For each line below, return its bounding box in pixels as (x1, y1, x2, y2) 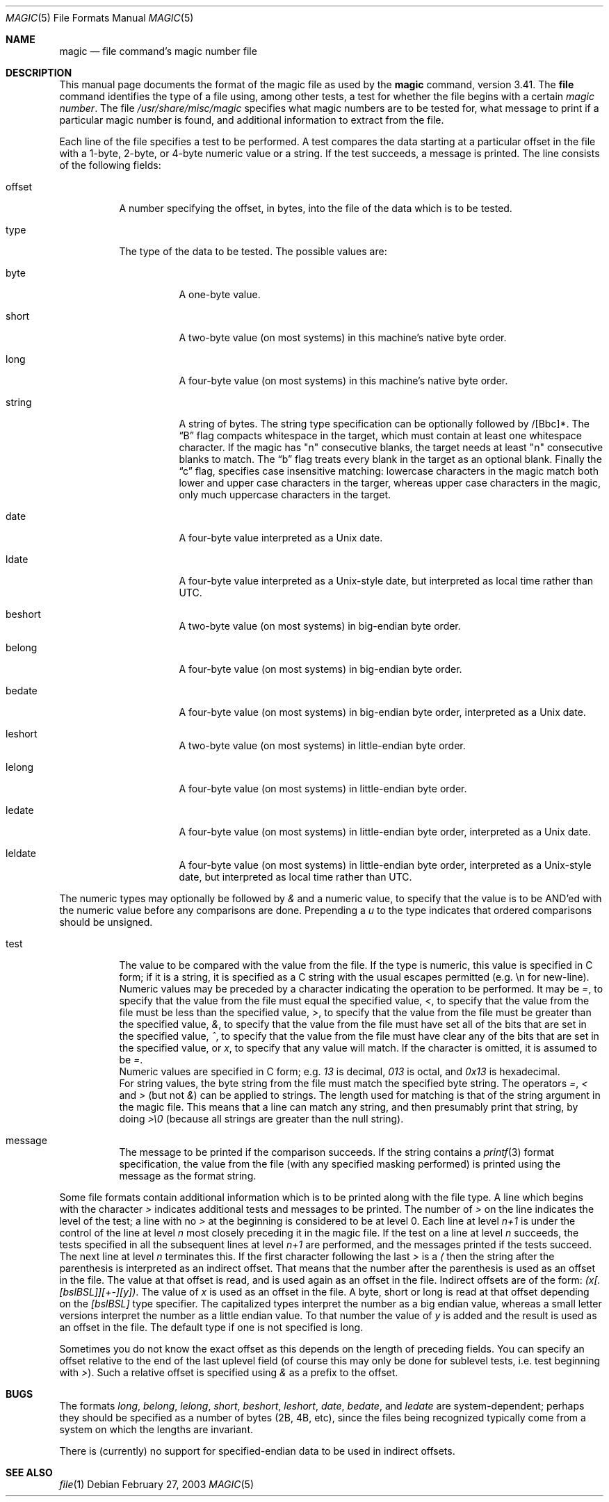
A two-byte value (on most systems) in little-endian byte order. (179, 740, 466, 751)
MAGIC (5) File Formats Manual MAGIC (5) (6, 12, 194, 24)
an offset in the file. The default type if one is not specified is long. (59, 1321, 364, 1333)
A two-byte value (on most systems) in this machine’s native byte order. (179, 332, 507, 343)
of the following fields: (59, 159, 161, 171)
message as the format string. (119, 1170, 257, 1182)
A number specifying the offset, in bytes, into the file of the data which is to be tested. (119, 202, 512, 214)
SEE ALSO (6, 1467, 53, 1478)
